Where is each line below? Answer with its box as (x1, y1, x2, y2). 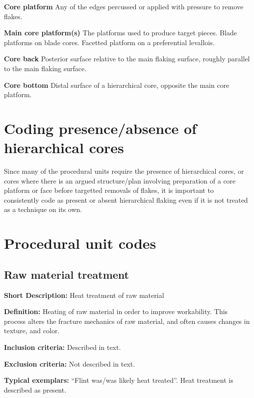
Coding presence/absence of (4, 118, 197, 138)
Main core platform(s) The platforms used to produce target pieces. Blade (4, 27, 237, 38)
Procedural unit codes (4, 233, 156, 253)
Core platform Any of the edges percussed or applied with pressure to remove (4, 1, 244, 11)
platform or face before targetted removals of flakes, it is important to (4, 185, 214, 195)
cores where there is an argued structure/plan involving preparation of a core (4, 175, 236, 186)
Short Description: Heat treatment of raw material (4, 290, 164, 300)
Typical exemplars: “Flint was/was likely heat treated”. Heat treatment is (4, 375, 233, 385)
